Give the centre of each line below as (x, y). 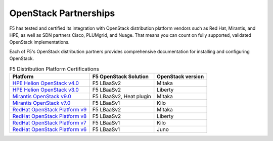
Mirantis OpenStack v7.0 (41, 103)
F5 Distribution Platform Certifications (54, 69)
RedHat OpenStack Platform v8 (50, 116)
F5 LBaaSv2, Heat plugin (122, 96)
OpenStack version (180, 77)
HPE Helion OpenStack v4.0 (46, 83)
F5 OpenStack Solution (121, 77)
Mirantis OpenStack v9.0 (42, 96)
